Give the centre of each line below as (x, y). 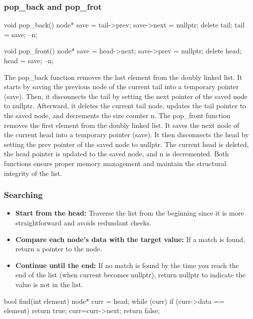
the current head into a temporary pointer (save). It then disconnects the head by (126, 135)
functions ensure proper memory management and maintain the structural (115, 163)
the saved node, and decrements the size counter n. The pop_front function (117, 115)
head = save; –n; (29, 60)
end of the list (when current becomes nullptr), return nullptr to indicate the (130, 275)
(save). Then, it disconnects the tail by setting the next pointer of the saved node (126, 96)
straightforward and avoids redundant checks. (83, 222)
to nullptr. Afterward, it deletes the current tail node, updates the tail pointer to (125, 106)
